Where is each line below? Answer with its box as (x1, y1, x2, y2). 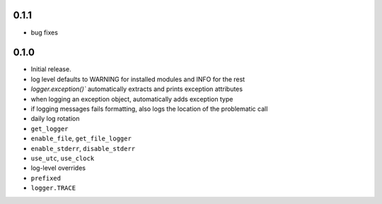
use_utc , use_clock (30, 154, 95, 162)
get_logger (30, 124, 69, 133)
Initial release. (30, 65, 71, 73)
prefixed (30, 174, 62, 182)
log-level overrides (30, 164, 86, 172)
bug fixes (30, 28, 58, 37)
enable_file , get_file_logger (30, 134, 132, 143)
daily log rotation (30, 114, 80, 123)
